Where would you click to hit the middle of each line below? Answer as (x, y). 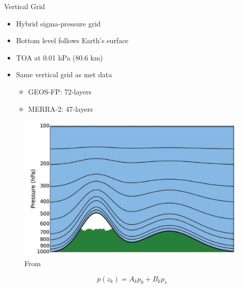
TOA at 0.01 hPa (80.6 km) (59, 57)
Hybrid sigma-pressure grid (58, 23)
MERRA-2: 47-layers (60, 108)
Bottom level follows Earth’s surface (72, 40)
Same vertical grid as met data (64, 74)
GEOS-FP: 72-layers (60, 91)
